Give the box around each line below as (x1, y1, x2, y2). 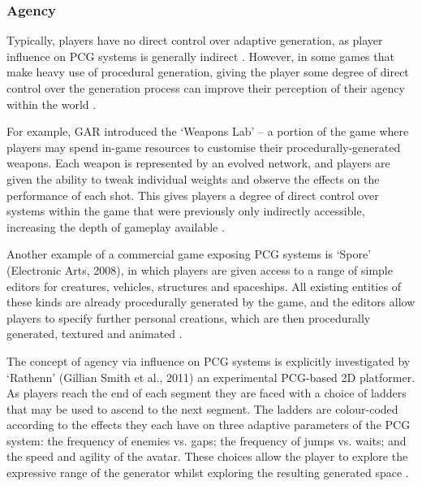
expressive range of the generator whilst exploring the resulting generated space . (6, 464, 409, 481)
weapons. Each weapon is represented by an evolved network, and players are (6, 154, 390, 171)
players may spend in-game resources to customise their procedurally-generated (6, 138, 401, 155)
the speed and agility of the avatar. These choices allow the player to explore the (6, 448, 408, 465)
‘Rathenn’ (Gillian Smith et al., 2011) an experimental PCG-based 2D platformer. (6, 368, 416, 385)
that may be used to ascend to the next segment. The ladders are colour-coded (6, 400, 398, 417)
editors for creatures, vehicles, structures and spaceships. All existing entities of (6, 277, 401, 294)
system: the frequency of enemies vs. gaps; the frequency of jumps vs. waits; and (6, 432, 407, 449)
